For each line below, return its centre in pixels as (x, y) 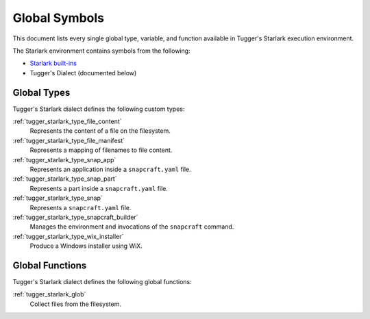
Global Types (41, 92)
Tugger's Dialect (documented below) (83, 73)
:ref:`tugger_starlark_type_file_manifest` (69, 140)
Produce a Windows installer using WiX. (86, 246)
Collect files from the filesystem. (75, 304)
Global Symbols (59, 18)
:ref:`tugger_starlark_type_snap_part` (65, 179)
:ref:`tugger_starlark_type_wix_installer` (68, 236)
